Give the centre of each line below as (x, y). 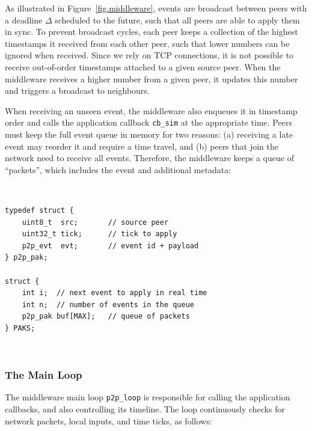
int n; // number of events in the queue (108, 304)
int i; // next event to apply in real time (115, 293)
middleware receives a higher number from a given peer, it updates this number (151, 78)
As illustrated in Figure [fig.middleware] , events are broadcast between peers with (156, 8)
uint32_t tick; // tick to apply (99, 234)
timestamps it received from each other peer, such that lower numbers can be (147, 43)
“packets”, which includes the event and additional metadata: (118, 169)
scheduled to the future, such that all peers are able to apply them (177, 20)
